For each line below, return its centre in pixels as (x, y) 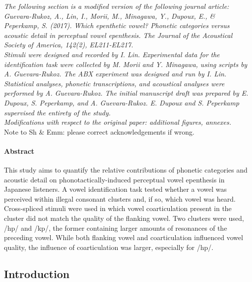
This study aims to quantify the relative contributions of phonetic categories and (126, 170)
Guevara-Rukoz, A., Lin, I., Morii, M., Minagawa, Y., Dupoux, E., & (110, 16)
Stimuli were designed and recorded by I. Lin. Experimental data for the (112, 54)
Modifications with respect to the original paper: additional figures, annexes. (118, 122)
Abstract (19, 151)
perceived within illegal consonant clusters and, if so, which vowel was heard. (120, 198)
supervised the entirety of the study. (57, 112)
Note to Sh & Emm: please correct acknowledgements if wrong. (99, 131)
